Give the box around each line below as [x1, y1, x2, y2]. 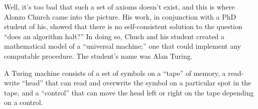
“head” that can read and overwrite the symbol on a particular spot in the [22, 77, 251, 88]
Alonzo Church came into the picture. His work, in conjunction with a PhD [4, 11, 236, 22]
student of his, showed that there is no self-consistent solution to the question [4, 21, 242, 32]
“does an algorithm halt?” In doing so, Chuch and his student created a [4, 31, 225, 41]
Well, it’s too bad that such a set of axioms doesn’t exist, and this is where [4, 2, 235, 12]
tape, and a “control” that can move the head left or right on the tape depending [4, 87, 254, 97]
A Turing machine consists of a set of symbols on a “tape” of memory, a [4, 67, 226, 78]
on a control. [4, 97, 43, 107]
